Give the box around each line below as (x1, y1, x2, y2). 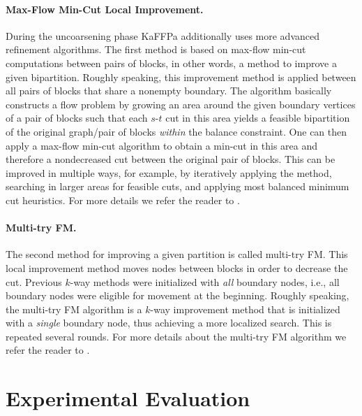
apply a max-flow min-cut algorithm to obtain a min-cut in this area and (6, 138, 318, 152)
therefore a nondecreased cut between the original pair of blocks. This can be (6, 152, 335, 166)
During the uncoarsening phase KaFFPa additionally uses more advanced (6, 28, 320, 43)
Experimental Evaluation (6, 384, 250, 413)
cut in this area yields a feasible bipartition (165, 110, 350, 125)
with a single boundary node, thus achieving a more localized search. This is (6, 315, 332, 330)
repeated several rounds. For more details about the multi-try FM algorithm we (6, 329, 347, 343)
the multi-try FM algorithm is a (6, 301, 142, 316)
